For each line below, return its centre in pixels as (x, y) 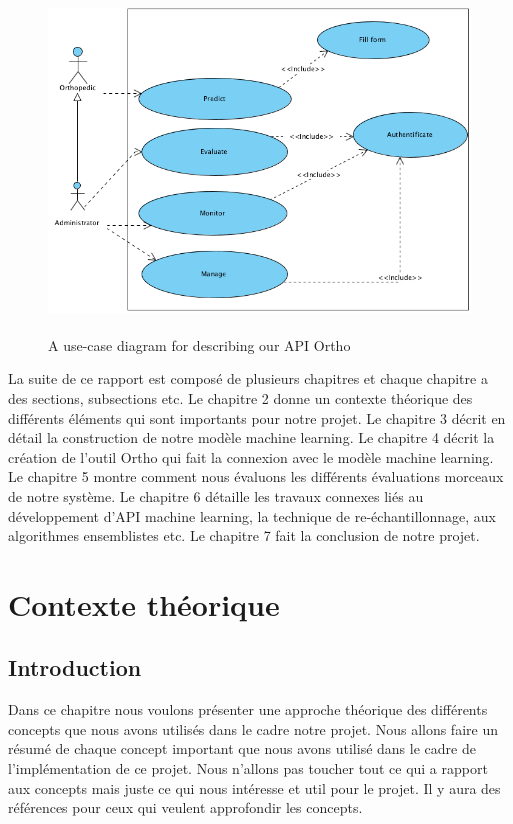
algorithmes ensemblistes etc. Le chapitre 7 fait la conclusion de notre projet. (244, 535)
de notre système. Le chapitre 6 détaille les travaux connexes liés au (216, 495)
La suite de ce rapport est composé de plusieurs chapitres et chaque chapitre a (248, 378)
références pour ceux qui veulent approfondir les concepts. (185, 807)
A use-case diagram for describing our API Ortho (199, 344)
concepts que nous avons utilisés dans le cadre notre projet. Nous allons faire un (253, 728)
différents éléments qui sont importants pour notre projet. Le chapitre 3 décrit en (257, 417)
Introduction (75, 667)
